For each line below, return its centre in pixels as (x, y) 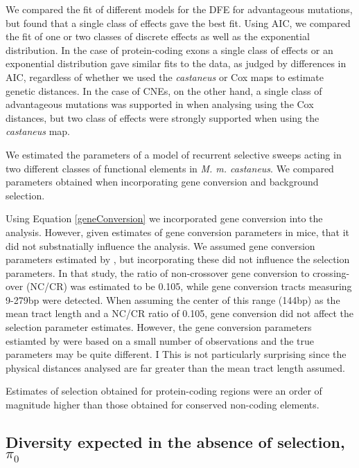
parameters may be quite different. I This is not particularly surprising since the (176, 354)
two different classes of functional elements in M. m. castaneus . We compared (170, 168)
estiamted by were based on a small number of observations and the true (160, 340)
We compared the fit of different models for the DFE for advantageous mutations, (179, 9)
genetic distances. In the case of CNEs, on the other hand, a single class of (164, 90)
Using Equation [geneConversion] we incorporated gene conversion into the (164, 218)
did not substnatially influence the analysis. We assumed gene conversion (160, 245)
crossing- (331, 272)
